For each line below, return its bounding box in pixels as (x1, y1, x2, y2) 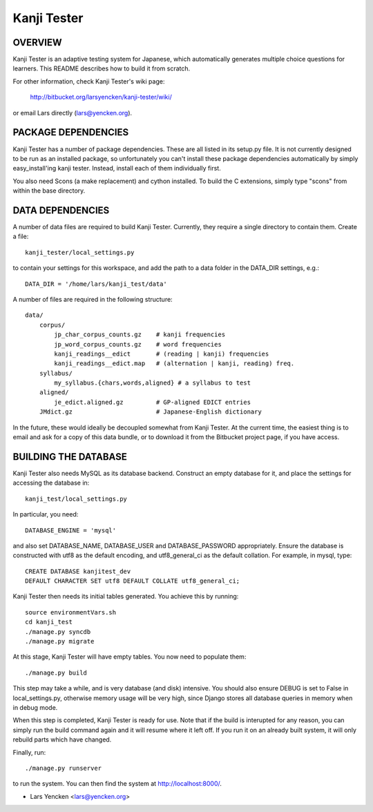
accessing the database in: (12, 478, 90, 487)
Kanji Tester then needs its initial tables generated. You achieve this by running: (12, 592, 239, 601)
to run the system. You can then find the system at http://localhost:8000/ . (12, 780, 222, 788)
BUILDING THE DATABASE (12, 451, 127, 463)
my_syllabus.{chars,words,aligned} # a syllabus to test (54, 379, 251, 387)
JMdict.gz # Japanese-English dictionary (39, 408, 262, 416)
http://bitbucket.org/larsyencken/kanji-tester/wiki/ (30, 93, 172, 101)
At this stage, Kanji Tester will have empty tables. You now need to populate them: (12, 652, 247, 661)
